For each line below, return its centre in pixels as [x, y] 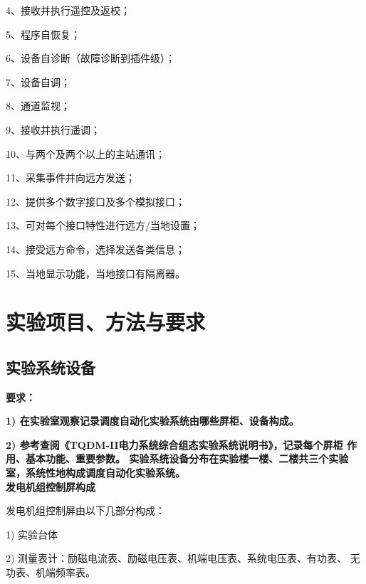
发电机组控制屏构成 [51, 486]
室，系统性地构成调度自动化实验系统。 [95, 473]
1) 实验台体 [32, 534]
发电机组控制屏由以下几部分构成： [85, 510]
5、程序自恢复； [43, 34]
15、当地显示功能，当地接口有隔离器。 [95, 273]
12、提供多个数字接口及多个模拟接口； [95, 201]
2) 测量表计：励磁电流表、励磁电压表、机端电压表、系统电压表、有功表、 [177, 558]
